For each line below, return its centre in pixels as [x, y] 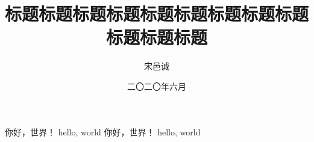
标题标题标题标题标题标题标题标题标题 [157, 14]
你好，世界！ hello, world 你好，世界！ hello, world [103, 131]
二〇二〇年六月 [157, 86]
